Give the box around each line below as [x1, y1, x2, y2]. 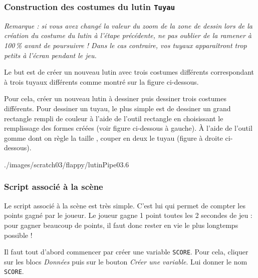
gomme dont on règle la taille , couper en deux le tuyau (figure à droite [4, 132, 223, 143]
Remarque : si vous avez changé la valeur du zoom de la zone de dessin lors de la [4, 20, 253, 31]
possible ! [4, 229, 33, 240]
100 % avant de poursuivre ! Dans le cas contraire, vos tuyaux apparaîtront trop [4, 40, 247, 50]
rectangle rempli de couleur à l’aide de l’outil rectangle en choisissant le [4, 113, 223, 123]
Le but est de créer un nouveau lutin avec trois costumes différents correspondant [4, 67, 254, 77]
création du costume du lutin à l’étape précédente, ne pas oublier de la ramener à [4, 30, 252, 41]
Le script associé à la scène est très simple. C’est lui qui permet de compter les [4, 200, 245, 210]
